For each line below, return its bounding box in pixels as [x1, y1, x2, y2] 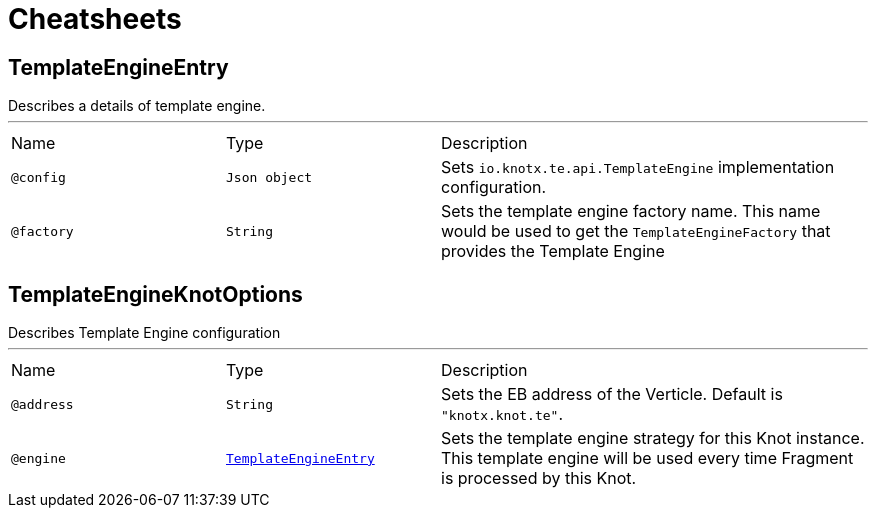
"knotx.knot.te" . [441, 404, 564, 425]
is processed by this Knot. [441, 468, 637, 489]
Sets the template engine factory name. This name [441, 201, 821, 222]
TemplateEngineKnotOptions [8, 281, 303, 307]
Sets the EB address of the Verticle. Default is [441, 384, 783, 405]
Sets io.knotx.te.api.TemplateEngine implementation [441, 157, 835, 178]
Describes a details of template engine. [8, 97, 266, 115]
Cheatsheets [8, 2, 182, 36]
